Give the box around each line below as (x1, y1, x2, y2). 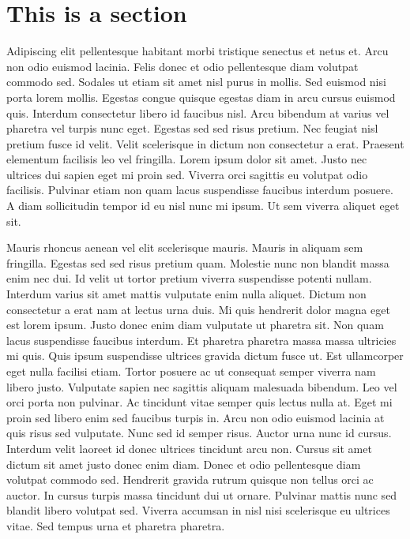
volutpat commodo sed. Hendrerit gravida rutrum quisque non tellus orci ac (6, 471, 374, 488)
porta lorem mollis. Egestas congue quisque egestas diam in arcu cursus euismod (6, 88, 396, 105)
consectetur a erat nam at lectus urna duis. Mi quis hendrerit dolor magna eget (6, 301, 390, 317)
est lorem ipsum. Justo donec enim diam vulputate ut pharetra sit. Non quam (6, 316, 384, 333)
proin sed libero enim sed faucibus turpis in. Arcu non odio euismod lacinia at (6, 409, 385, 425)
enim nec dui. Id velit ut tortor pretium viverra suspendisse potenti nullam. (6, 270, 372, 286)
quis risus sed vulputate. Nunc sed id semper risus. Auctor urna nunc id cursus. (6, 425, 392, 441)
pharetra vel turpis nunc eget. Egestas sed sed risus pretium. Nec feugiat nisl (6, 120, 378, 137)
